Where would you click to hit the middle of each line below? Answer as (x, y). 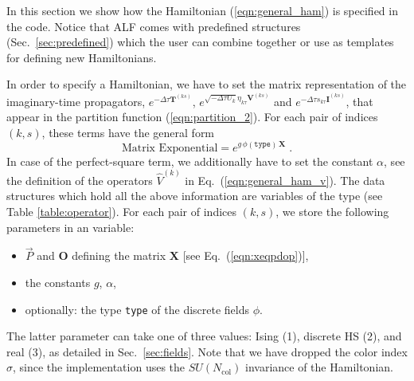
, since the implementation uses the (99, 367)
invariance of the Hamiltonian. (319, 367)
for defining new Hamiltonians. (82, 57)
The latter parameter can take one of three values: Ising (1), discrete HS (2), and (204, 336)
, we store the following (332, 211)
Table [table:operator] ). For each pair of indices (122, 211)
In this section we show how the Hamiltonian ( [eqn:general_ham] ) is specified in (202, 10)
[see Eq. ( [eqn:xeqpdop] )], (246, 255)
